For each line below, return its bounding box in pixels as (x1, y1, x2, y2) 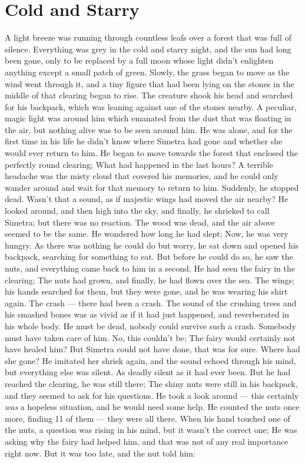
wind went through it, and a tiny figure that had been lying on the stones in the (5, 77, 294, 90)
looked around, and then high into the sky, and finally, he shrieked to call (5, 204, 270, 217)
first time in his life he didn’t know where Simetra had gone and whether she (5, 135, 283, 147)
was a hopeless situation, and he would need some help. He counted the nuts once (5, 401, 300, 413)
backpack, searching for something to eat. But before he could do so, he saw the (5, 250, 293, 263)
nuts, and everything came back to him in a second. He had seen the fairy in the (5, 262, 296, 274)
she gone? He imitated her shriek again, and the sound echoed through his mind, (5, 354, 296, 366)
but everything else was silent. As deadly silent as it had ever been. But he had (5, 366, 291, 378)
